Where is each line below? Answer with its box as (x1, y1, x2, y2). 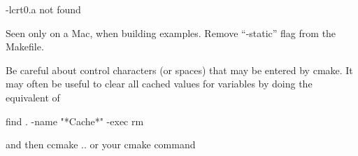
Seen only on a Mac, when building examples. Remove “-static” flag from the (6, 25, 336, 40)
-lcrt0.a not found (6, 2, 81, 16)
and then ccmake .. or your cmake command (6, 137, 196, 152)
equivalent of (6, 90, 60, 104)
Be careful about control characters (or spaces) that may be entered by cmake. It (6, 62, 353, 77)
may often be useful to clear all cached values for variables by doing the (6, 76, 313, 91)
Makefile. (6, 39, 44, 54)
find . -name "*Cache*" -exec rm (6, 113, 144, 128)
